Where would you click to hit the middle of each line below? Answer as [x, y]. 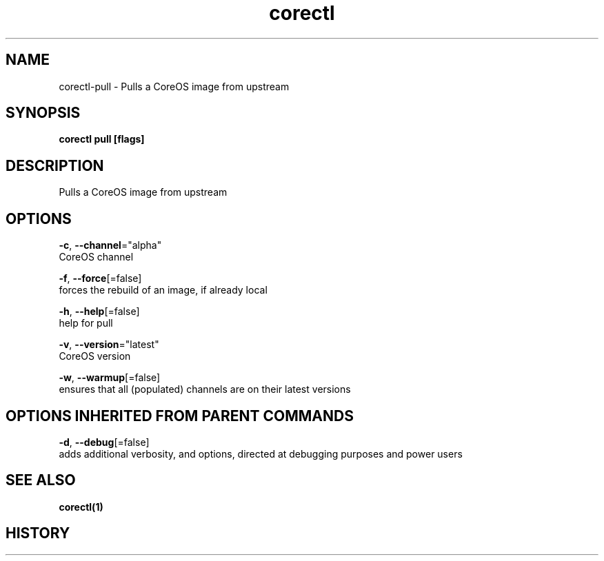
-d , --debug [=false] [104, 442]
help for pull [86, 323]
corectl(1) [81, 507]
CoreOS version [95, 356]
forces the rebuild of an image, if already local [163, 290]
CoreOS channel [96, 257]
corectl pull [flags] [102, 139]
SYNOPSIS [43, 113]
